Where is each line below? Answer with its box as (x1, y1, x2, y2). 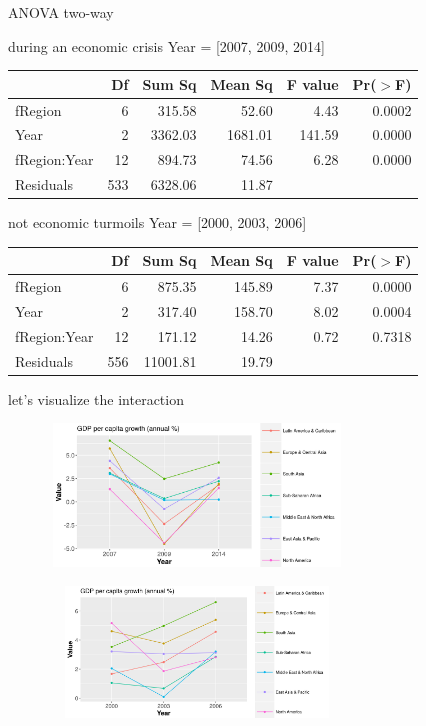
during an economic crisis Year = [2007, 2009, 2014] (8, 35, 325, 56)
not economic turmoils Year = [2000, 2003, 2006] (8, 212, 307, 233)
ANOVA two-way (8, 2, 114, 22)
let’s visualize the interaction (8, 388, 184, 409)
